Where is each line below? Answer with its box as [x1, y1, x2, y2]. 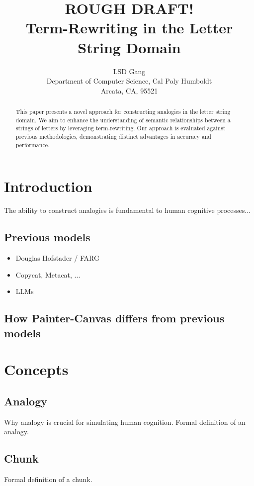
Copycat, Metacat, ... [15, 269, 81, 280]
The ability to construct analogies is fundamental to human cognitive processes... [4, 205, 251, 215]
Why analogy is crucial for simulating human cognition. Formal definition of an [4, 416, 246, 427]
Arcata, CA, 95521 [100, 85, 158, 96]
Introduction [4, 176, 92, 196]
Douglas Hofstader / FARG [15, 253, 99, 263]
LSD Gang [113, 66, 146, 76]
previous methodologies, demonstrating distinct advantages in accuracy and [15, 132, 211, 141]
